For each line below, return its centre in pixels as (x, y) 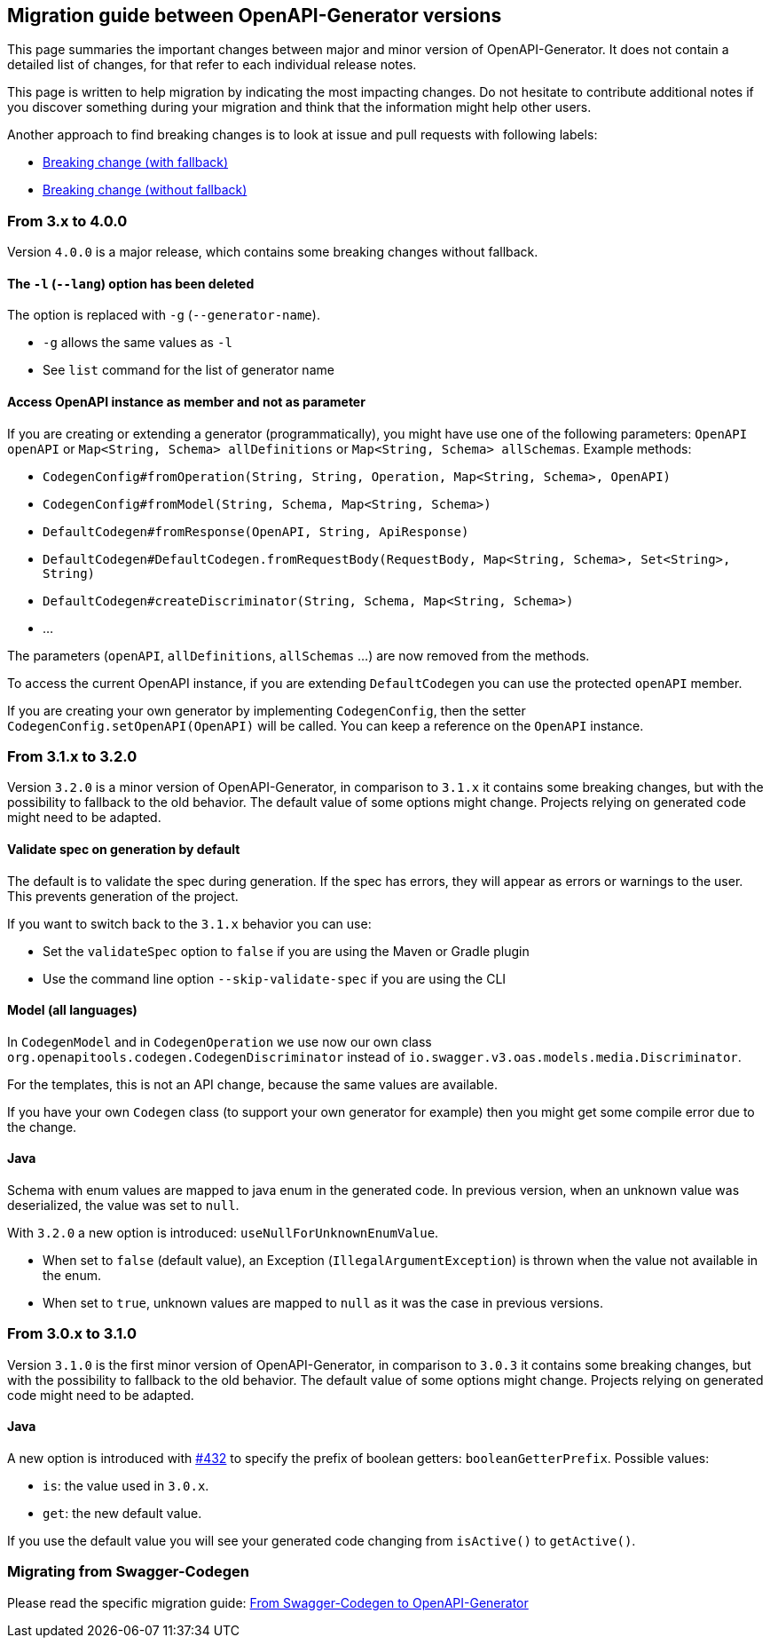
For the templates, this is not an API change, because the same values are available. (252, 1084)
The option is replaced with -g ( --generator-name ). (164, 315)
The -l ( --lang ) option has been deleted (131, 283)
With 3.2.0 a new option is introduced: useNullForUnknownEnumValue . (223, 1233)
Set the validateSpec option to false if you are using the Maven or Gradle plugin (286, 951)
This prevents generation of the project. (123, 896)
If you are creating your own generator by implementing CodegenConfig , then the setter (267, 710)
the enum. (72, 1276)
